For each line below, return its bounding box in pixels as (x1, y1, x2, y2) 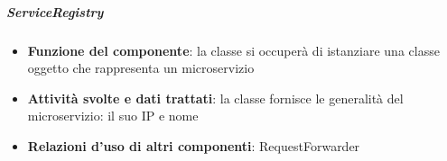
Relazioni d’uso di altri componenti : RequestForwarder (27, 136, 360, 155)
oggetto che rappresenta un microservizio (27, 58, 255, 77)
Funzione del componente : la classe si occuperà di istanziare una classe (27, 40, 440, 59)
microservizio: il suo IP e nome (27, 106, 199, 125)
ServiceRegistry (6, 2, 104, 21)
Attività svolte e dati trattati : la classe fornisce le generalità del (27, 88, 404, 107)
